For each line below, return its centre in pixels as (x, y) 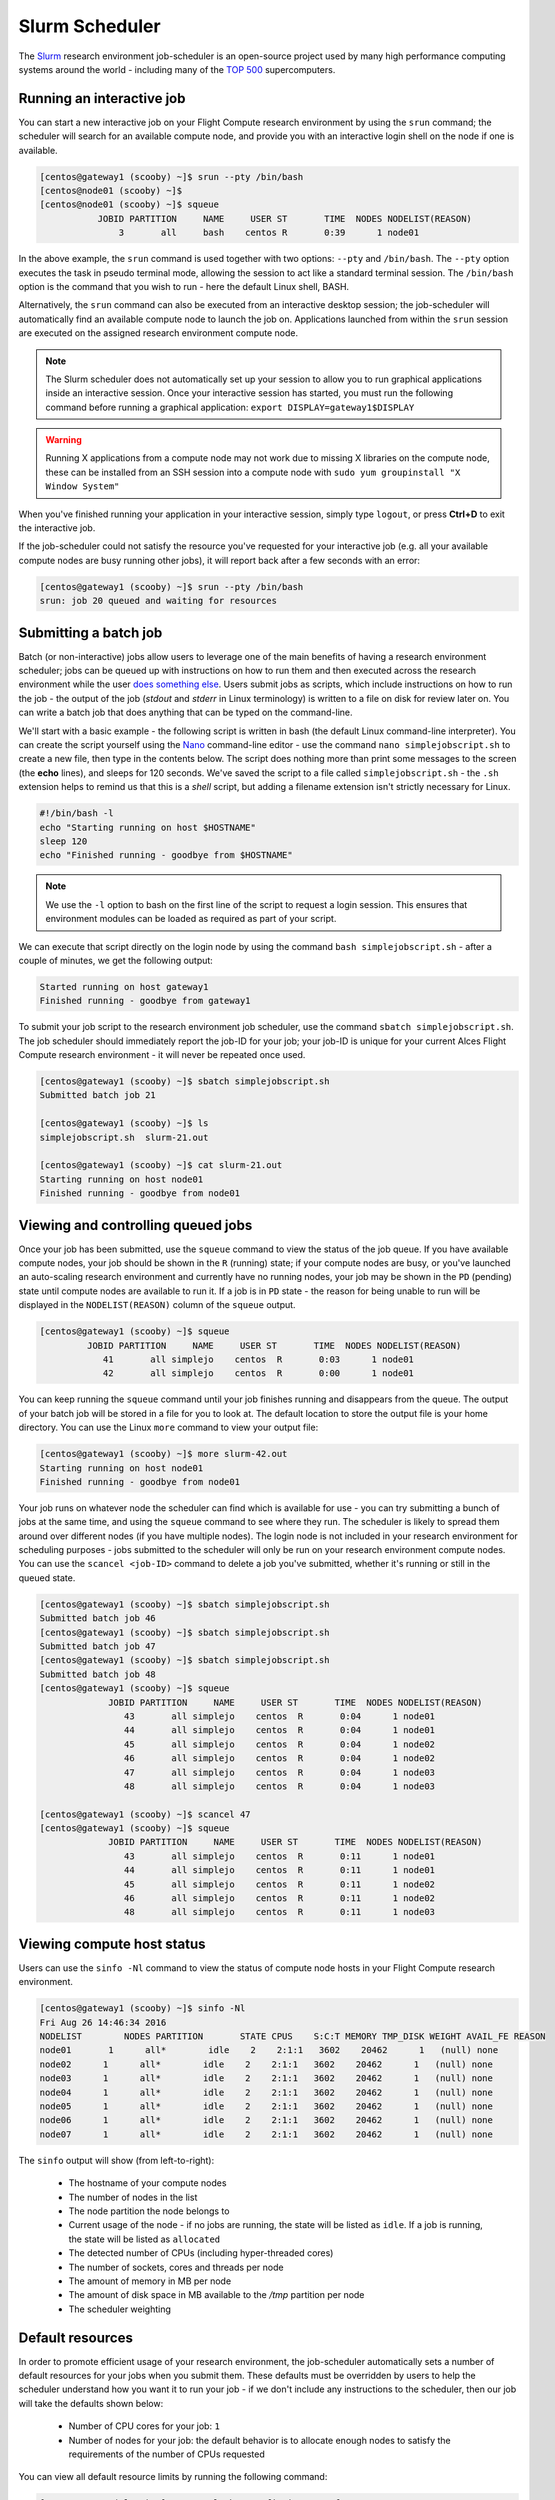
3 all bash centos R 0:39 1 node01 (269, 233)
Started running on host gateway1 (124, 986)
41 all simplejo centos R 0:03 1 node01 (258, 1359)
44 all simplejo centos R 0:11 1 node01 (279, 1870)
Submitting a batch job (90, 632)
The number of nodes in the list (133, 2197)
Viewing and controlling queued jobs (135, 1225)
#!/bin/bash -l (76, 813)
